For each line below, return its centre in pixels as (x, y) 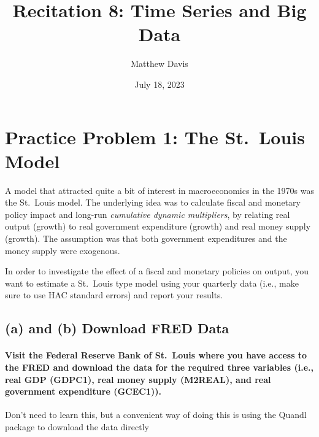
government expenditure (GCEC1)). (83, 391)
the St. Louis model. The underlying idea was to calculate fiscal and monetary (153, 202)
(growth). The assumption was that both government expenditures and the (146, 238)
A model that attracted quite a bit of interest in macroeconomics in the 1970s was (159, 190)
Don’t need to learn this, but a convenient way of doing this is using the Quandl (156, 415)
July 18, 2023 (159, 84)
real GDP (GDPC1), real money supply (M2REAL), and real (138, 379)
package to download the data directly (77, 426)
